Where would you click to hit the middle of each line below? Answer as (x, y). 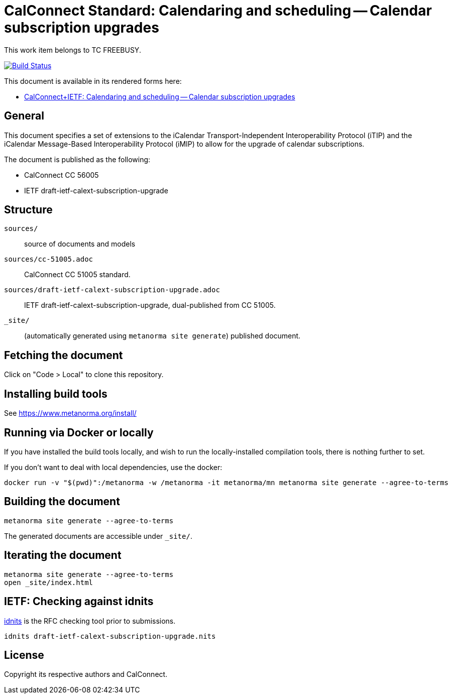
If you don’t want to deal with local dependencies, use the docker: (113, 467)
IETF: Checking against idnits (79, 602)
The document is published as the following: (77, 159)
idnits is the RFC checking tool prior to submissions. (90, 621)
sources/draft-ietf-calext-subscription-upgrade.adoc (112, 290)
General (24, 116)
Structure (28, 210)
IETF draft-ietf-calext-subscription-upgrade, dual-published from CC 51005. (150, 305)
